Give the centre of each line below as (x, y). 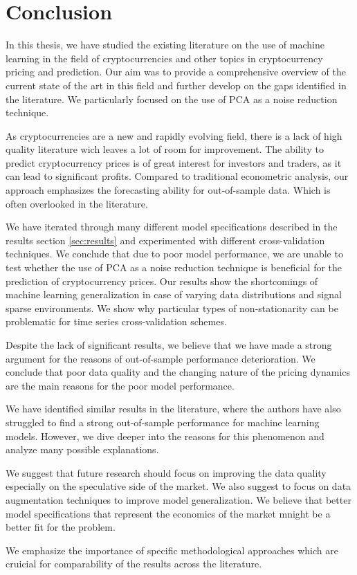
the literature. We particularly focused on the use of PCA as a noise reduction (172, 99)
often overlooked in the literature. (77, 203)
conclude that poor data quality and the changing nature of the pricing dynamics (178, 372)
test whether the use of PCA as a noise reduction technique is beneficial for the (174, 267)
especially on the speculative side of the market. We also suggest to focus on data (178, 486)
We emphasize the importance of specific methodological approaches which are (172, 550)
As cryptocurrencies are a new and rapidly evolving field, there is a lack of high (174, 135)
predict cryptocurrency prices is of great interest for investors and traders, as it (174, 162)
